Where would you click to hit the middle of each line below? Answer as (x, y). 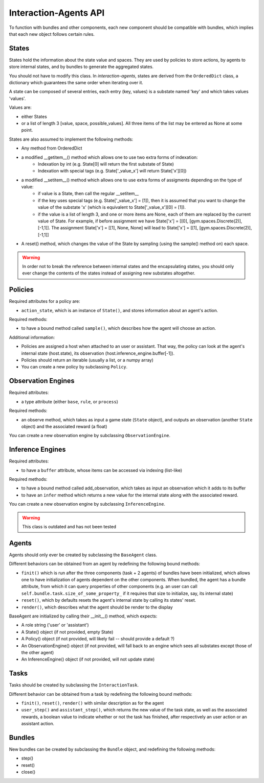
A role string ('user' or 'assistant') (55, 625)
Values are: (20, 107)
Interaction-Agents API (57, 13)
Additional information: (32, 337)
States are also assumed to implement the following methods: (71, 139)
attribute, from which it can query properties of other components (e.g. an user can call (109, 587)
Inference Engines (37, 450)
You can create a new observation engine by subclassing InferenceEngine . (87, 504)
